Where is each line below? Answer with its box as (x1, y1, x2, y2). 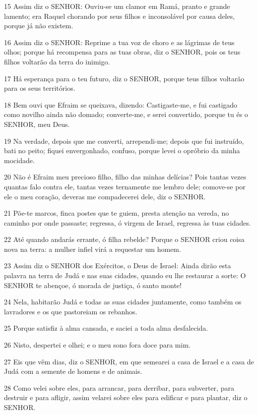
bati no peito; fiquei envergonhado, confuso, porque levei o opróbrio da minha (4, 145, 240, 156)
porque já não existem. (4, 20, 73, 31)
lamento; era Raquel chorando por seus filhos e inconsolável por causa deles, (4, 10, 235, 21)
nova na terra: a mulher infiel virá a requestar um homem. (4, 243, 181, 254)
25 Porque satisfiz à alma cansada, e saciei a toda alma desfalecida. (4, 323, 208, 333)
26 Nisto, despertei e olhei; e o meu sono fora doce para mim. (4, 340, 191, 350)
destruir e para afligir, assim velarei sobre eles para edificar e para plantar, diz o (4, 392, 248, 403)
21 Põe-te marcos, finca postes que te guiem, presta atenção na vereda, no (4, 208, 229, 218)
